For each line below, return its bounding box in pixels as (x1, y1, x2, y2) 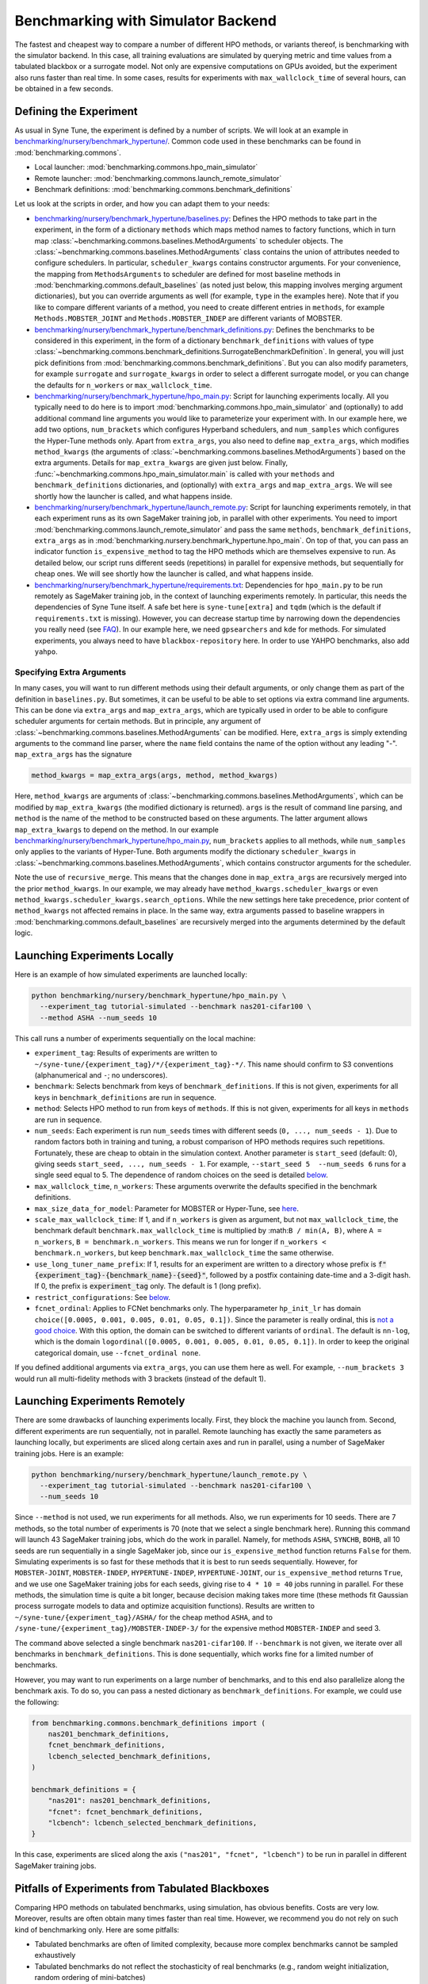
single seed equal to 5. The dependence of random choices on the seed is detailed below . (34, 1171, 329, 1180)
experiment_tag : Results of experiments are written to (34, 1048, 218, 1058)
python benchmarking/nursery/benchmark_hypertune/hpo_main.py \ (31, 991, 287, 1000)
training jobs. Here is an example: (14, 1448, 124, 1458)
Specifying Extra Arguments (14, 667, 127, 678)
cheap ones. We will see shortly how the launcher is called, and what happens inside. (34, 569, 314, 579)
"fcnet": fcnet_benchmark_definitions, (48, 1807, 204, 1817)
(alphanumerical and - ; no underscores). (34, 1070, 168, 1079)
